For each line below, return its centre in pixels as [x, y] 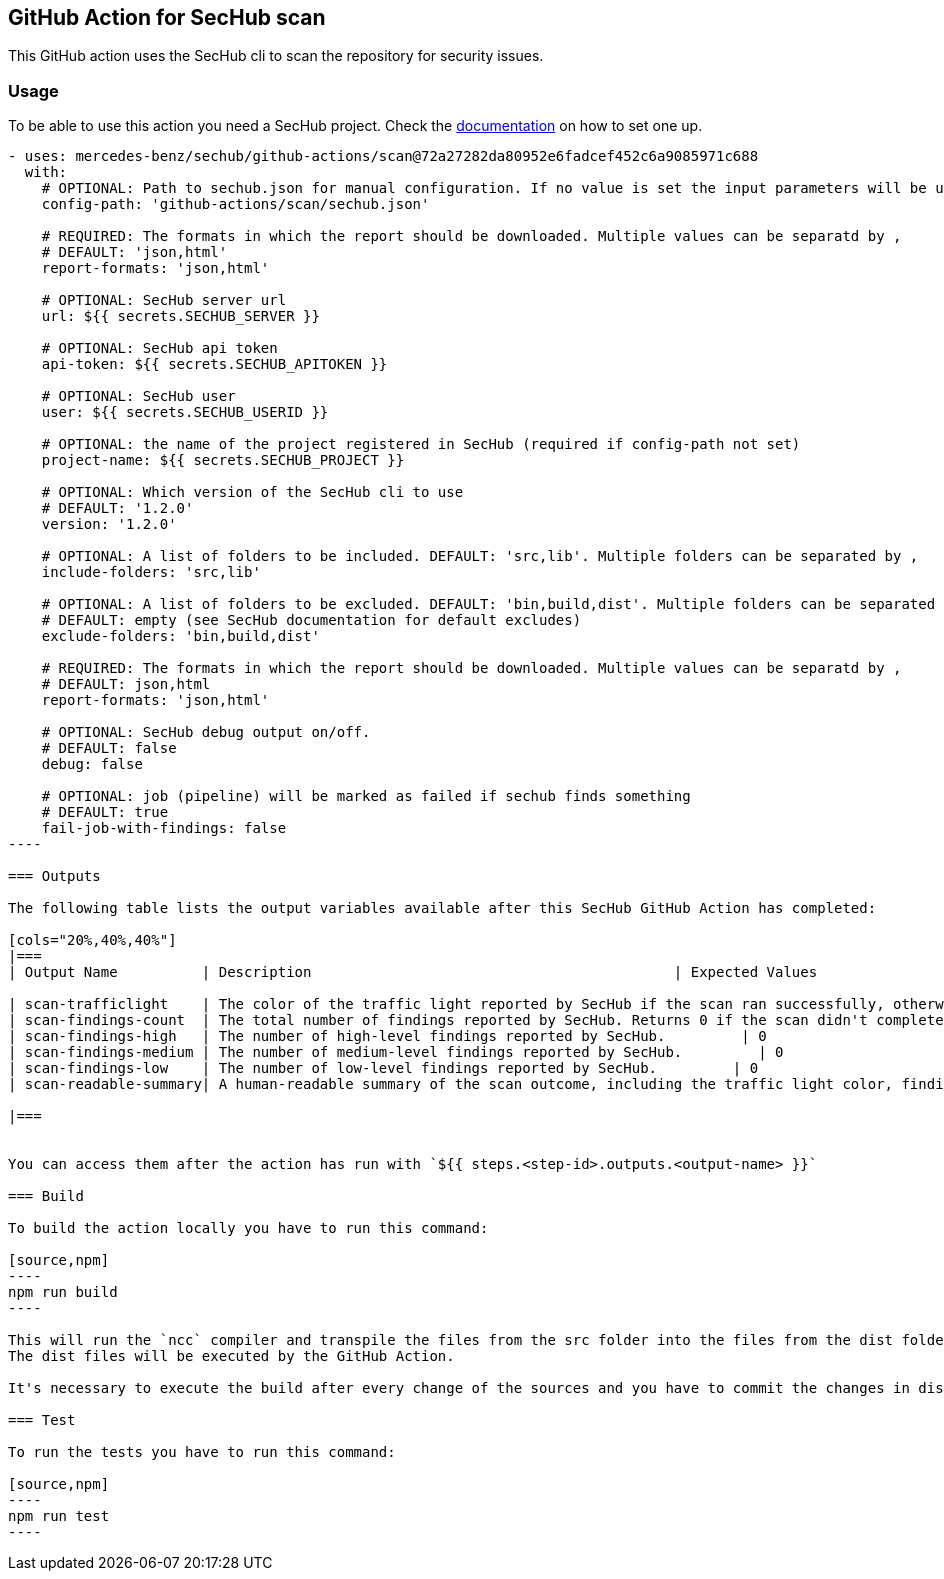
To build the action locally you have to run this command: [248, 1228]
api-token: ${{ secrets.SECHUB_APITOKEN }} [214, 364]
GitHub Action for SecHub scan [167, 17]
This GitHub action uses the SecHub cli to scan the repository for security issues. [276, 56]
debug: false [92, 764]
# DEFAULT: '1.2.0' [117, 508]
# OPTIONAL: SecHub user [138, 396]
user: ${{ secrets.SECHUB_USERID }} [185, 412]
